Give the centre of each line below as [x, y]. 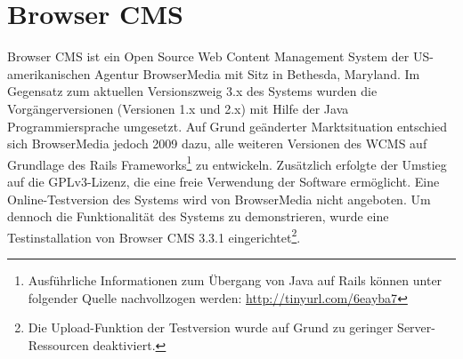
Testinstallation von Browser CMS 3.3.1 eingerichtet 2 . [154, 235]
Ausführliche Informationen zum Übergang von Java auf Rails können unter [235, 279]
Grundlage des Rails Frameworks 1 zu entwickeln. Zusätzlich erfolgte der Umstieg [227, 163]
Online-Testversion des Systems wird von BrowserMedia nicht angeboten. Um [219, 199]
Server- [416, 327]
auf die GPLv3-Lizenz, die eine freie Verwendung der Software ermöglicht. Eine [223, 181]
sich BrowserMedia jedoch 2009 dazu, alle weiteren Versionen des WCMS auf [217, 144]
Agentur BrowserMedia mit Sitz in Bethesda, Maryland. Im [257, 73]
